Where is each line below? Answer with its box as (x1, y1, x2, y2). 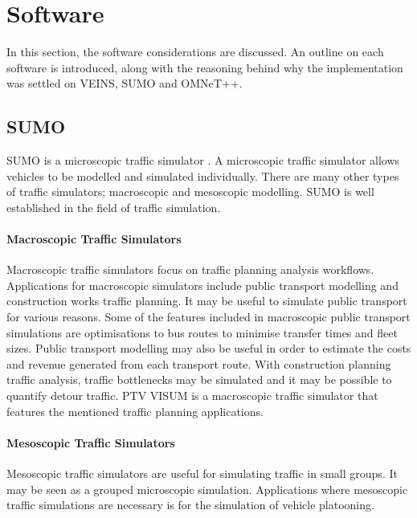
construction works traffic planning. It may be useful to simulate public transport (6, 292, 407, 309)
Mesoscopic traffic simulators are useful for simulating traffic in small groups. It (6, 465, 398, 482)
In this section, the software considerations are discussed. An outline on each (6, 43, 384, 60)
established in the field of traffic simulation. (6, 198, 221, 215)
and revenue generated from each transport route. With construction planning (6, 355, 391, 372)
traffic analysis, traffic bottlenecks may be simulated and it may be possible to (6, 371, 392, 388)
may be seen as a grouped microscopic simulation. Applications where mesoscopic (6, 480, 408, 497)
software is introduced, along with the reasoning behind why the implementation (6, 59, 403, 75)
